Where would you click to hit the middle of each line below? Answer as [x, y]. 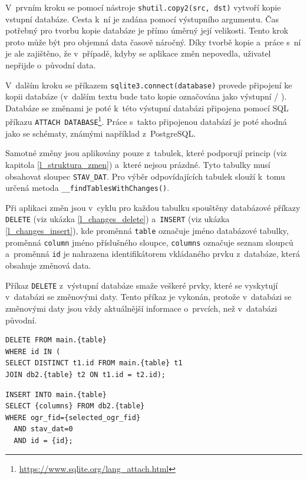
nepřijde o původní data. [51, 65]
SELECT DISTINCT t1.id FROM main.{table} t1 [94, 363]
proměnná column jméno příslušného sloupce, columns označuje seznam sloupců [149, 242]
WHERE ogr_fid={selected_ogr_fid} [73, 417]
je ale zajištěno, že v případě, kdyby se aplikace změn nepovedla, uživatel [138, 53]
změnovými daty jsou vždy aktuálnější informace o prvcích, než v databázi [141, 308]
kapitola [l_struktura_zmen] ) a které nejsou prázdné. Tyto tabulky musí [138, 164]
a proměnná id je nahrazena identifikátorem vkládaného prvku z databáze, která [153, 254]
